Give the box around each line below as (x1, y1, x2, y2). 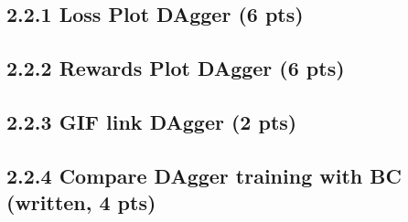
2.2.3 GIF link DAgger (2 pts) (6, 107, 297, 135)
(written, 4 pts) (6, 188, 156, 217)
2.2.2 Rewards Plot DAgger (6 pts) (6, 54, 345, 82)
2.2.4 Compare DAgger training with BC (6, 161, 402, 189)
